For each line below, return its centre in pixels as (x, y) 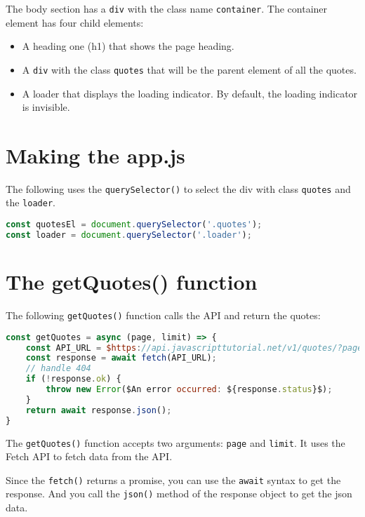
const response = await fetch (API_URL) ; (121, 358)
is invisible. (46, 107)
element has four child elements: (75, 22)
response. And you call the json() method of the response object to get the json (179, 493)
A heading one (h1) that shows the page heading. (128, 46)
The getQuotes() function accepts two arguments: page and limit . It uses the (175, 442)
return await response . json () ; (99, 410)
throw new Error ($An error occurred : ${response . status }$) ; (189, 390)
